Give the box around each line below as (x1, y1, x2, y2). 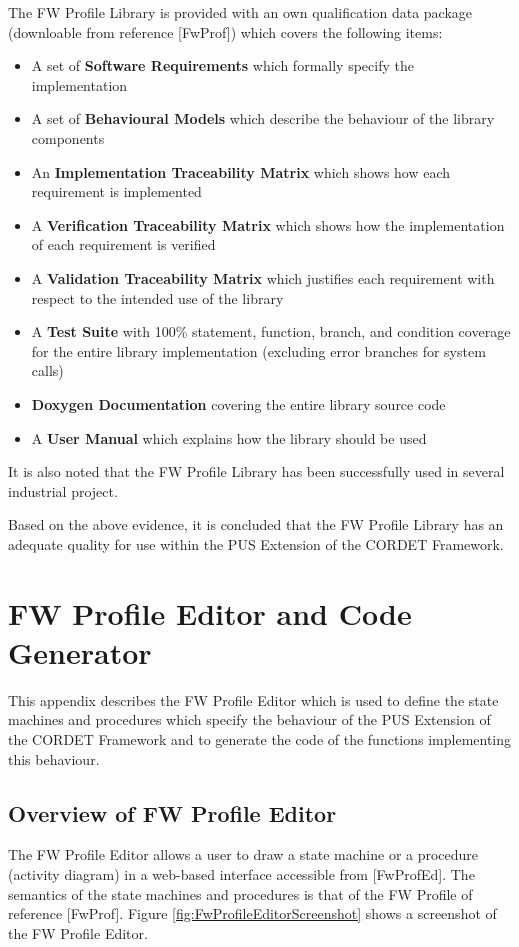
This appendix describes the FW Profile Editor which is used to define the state (8, 689, 499, 710)
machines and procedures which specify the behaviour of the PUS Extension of (8, 709, 491, 730)
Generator (8, 631, 152, 672)
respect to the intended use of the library (31, 287, 284, 308)
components (31, 127, 105, 148)
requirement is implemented (31, 181, 202, 202)
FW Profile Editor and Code (8, 592, 412, 633)
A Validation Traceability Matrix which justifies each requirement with (31, 267, 495, 288)
